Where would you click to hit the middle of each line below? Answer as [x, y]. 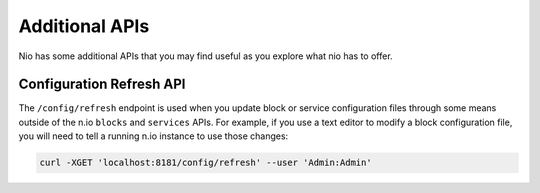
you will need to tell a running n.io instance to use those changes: [153, 136]
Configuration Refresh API [102, 84]
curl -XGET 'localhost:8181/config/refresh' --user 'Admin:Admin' [205, 163]
